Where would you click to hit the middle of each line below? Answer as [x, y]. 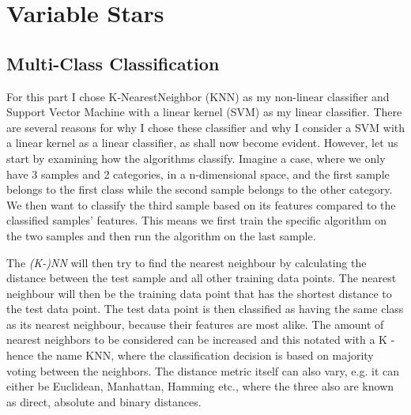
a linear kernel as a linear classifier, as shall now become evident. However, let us [202, 143]
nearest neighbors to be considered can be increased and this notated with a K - [201, 340]
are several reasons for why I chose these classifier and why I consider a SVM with [205, 127]
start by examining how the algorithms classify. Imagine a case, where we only [196, 158]
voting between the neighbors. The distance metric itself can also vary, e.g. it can [203, 370]
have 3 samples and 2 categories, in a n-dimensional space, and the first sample [198, 174]
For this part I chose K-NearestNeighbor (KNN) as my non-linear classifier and [198, 96]
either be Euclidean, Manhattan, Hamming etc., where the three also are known [200, 386]
